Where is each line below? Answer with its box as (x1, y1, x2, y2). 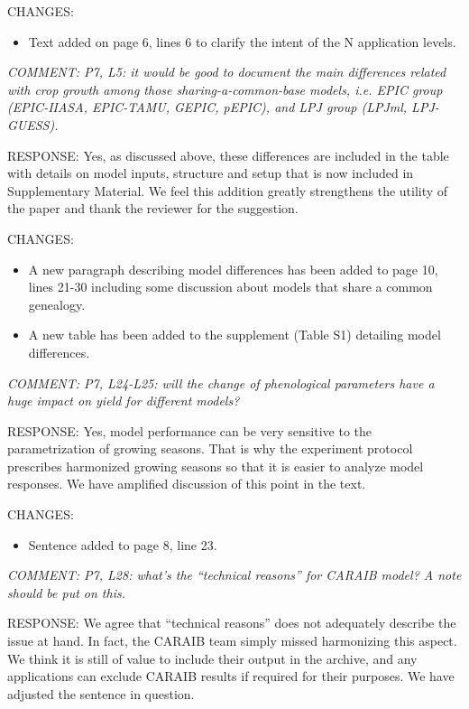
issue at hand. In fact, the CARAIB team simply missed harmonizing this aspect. (7, 631, 457, 650)
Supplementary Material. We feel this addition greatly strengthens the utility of (7, 181, 448, 200)
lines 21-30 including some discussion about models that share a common (28, 277, 433, 296)
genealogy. (28, 294, 86, 313)
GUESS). (7, 115, 59, 134)
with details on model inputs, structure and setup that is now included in (7, 163, 414, 182)
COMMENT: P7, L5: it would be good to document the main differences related (7, 62, 446, 81)
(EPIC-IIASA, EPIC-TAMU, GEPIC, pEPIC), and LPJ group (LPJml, (7, 98, 408, 117)
